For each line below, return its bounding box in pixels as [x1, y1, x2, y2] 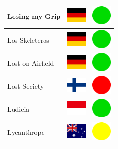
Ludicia [7, 104, 29, 114]
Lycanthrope [7, 127, 44, 137]
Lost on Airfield [7, 58, 54, 68]
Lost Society [7, 81, 44, 91]
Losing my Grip [7, 11, 61, 21]
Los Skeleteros [7, 34, 49, 45]
